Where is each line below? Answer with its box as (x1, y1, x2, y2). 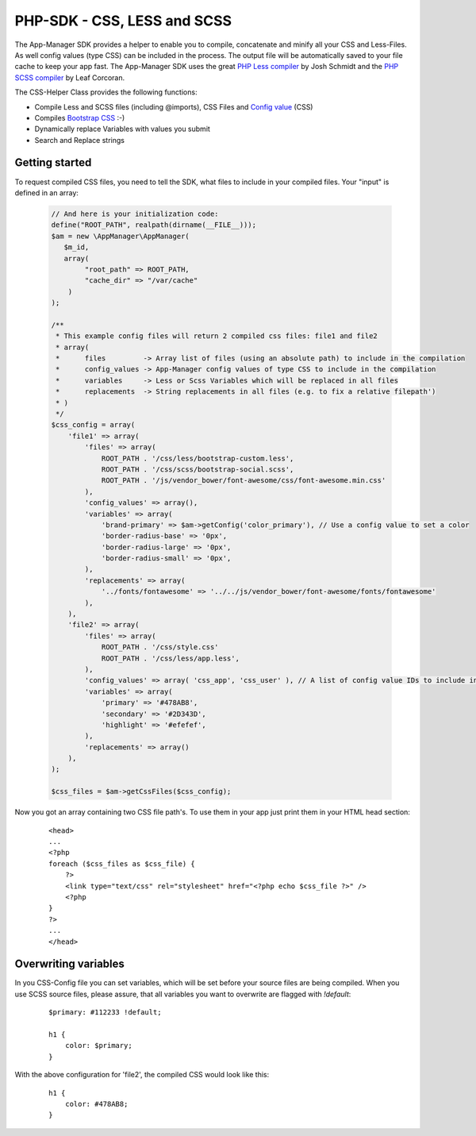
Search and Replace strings (34, 135, 125, 144)
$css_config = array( (51, 421, 136, 429)
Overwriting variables (14, 957, 125, 971)
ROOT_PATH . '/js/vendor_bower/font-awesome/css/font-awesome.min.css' (101, 476, 386, 485)
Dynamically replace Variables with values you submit (34, 124, 210, 134)
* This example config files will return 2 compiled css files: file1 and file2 (56, 332, 378, 341)
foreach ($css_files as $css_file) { (48, 859, 196, 868)
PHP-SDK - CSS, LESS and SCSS (14, 12, 232, 29)
